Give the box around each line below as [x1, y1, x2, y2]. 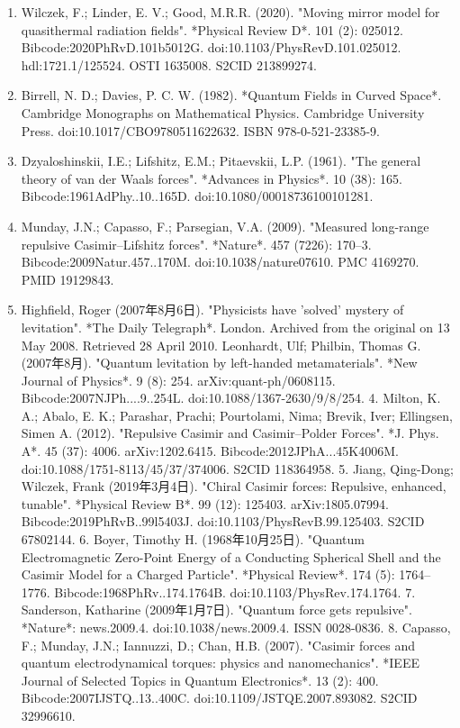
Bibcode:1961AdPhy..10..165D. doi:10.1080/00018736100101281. [21, 187, 374, 205]
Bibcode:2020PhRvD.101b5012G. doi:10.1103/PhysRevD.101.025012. [21, 38, 401, 57]
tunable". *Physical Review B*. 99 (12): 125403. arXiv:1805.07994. [21, 494, 389, 513]
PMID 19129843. [21, 269, 114, 288]
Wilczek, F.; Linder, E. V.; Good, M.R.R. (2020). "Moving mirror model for [21, 3, 440, 21]
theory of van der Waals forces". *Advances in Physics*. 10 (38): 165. [21, 168, 402, 187]
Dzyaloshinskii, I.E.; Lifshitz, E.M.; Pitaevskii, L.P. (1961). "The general [21, 151, 421, 170]
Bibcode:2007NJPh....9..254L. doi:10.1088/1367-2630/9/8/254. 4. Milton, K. [21, 388, 441, 407]
